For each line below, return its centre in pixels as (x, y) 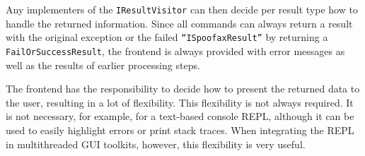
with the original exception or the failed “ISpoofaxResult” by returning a (167, 37)
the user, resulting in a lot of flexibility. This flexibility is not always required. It (180, 102)
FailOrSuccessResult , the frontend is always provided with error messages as (175, 50)
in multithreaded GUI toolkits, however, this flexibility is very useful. (156, 144)
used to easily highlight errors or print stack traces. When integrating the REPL (180, 130)
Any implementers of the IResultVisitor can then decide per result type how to (182, 9)
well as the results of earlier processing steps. (103, 65)
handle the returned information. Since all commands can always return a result (179, 23)
